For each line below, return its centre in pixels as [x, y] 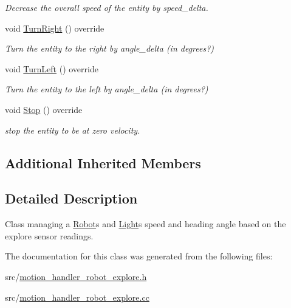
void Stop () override [44, 109]
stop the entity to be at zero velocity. [73, 130]
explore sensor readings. [49, 235]
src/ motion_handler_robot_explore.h [76, 276]
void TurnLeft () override [52, 68]
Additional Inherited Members [103, 163]
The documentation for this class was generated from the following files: [139, 256]
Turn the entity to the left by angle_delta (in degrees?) [107, 89]
